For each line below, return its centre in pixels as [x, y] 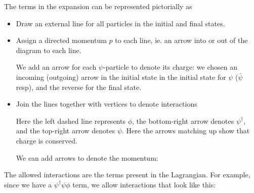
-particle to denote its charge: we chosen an [170, 67]
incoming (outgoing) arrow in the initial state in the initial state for [121, 77]
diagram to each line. [49, 50]
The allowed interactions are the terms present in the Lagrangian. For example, [127, 175]
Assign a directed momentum [61, 40]
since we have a [28, 184]
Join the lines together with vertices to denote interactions [107, 104]
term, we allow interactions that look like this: [144, 184]
